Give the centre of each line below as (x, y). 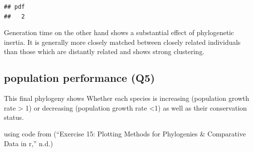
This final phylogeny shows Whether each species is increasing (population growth (127, 98)
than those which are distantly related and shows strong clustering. (104, 51)
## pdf (14, 7)
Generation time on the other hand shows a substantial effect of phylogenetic (119, 32)
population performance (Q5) (79, 78)
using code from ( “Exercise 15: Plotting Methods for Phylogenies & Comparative (125, 133)
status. (14, 117)
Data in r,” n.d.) (29, 143)
